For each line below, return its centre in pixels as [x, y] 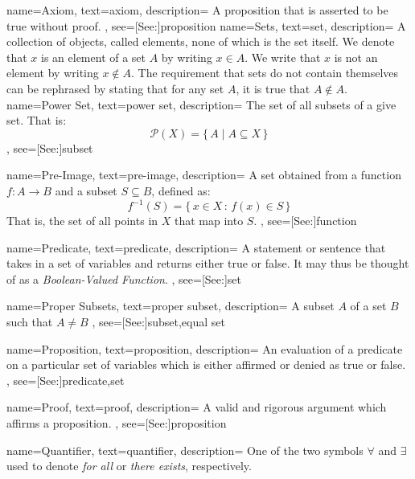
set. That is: [37, 120]
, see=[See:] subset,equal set [158, 321]
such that [30, 321]
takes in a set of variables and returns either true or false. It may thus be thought [208, 263]
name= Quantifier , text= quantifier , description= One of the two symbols [185, 450]
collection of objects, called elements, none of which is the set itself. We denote [201, 41]
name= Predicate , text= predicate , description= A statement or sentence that [196, 247]
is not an [356, 57]
